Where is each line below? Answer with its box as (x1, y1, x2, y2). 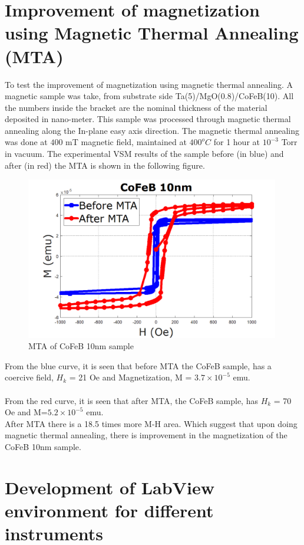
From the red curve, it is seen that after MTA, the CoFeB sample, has (5, 394, 258, 406)
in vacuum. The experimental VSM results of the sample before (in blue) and (5, 147, 284, 160)
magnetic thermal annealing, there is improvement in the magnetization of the (5, 429, 288, 441)
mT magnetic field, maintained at (65, 136, 187, 148)
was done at (5, 136, 48, 148)
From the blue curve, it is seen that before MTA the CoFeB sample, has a (5, 359, 272, 372)
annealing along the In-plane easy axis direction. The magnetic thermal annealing (5, 124, 299, 136)
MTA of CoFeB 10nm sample (28, 340, 134, 352)
